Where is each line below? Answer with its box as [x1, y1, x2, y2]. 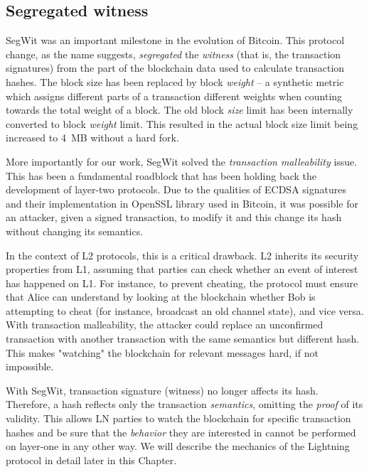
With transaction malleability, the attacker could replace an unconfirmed [6, 317, 323, 332]
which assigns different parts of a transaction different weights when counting [6, 88, 343, 103]
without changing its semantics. [6, 223, 144, 238]
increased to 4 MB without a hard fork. [6, 130, 179, 145]
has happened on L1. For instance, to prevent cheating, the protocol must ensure [6, 275, 358, 290]
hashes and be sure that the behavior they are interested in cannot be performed [6, 424, 356, 439]
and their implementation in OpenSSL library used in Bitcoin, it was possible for [6, 195, 358, 210]
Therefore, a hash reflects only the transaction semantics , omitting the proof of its [6, 397, 363, 412]
